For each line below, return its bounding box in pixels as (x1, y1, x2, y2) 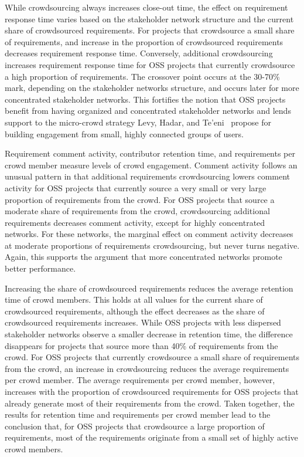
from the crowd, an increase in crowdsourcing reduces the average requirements (5, 362, 289, 374)
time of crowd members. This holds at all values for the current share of (5, 293, 263, 306)
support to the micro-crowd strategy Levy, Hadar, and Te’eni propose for (5, 116, 271, 128)
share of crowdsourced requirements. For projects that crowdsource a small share (5, 24, 295, 36)
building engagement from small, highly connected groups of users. (5, 127, 244, 140)
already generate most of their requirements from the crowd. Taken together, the (5, 397, 295, 409)
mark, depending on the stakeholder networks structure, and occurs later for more (5, 82, 299, 94)
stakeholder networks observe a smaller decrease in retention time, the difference (5, 328, 293, 340)
